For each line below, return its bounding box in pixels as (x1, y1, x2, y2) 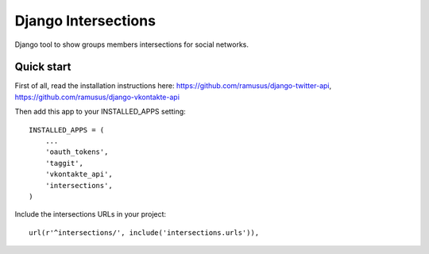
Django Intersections (14, 12, 157, 29)
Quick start (14, 60, 71, 74)
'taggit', (44, 159, 83, 167)
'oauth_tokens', (44, 148, 109, 156)
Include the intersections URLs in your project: (14, 210, 167, 219)
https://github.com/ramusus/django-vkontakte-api (14, 92, 180, 102)
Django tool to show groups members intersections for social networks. (14, 40, 249, 49)
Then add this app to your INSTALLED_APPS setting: (14, 107, 186, 117)
